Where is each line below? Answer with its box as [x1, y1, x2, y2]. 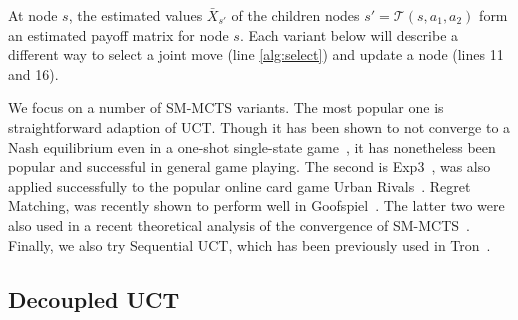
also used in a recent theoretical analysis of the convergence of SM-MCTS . [8, 214, 471, 235]
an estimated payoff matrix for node [8, 24, 229, 45]
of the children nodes [231, 5, 360, 25]
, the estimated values [68, 5, 203, 25]
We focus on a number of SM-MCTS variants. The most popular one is [8, 97, 444, 118]
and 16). [8, 63, 59, 84]
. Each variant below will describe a [239, 24, 459, 45]
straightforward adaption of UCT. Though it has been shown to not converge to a [8, 116, 511, 137]
